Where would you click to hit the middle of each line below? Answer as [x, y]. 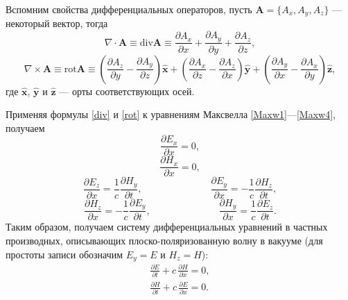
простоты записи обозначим [64, 254]
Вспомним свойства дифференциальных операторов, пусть [129, 9]
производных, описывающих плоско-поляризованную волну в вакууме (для [164, 240]
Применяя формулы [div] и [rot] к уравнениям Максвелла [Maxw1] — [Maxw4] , [171, 114]
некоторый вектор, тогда [57, 23]
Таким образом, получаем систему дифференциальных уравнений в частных [167, 227]
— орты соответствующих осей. [127, 91]
